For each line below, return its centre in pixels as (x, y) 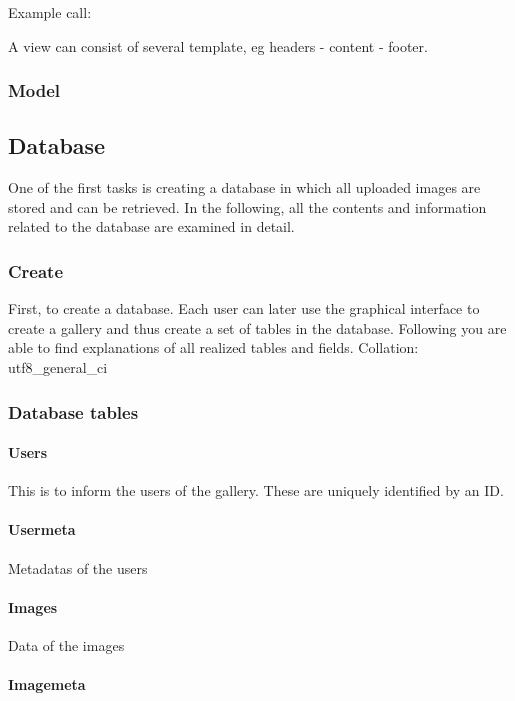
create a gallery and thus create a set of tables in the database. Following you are (257, 327)
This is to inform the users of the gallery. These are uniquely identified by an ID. (256, 490)
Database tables (73, 411)
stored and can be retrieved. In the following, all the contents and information (247, 206)
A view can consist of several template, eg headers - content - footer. (218, 45)
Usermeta (42, 529)
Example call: (50, 12)
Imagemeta (47, 684)
